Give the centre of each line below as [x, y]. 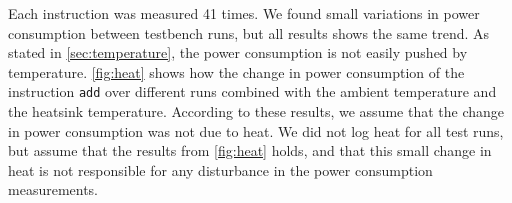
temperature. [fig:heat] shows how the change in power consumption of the [236, 71]
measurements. [53, 189]
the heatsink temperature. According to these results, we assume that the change [256, 111]
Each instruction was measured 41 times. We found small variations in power [244, 13]
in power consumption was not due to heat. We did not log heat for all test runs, [256, 130]
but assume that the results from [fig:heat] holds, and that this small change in [250, 150]
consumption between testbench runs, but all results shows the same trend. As [249, 32]
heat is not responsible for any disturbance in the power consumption [220, 169]
